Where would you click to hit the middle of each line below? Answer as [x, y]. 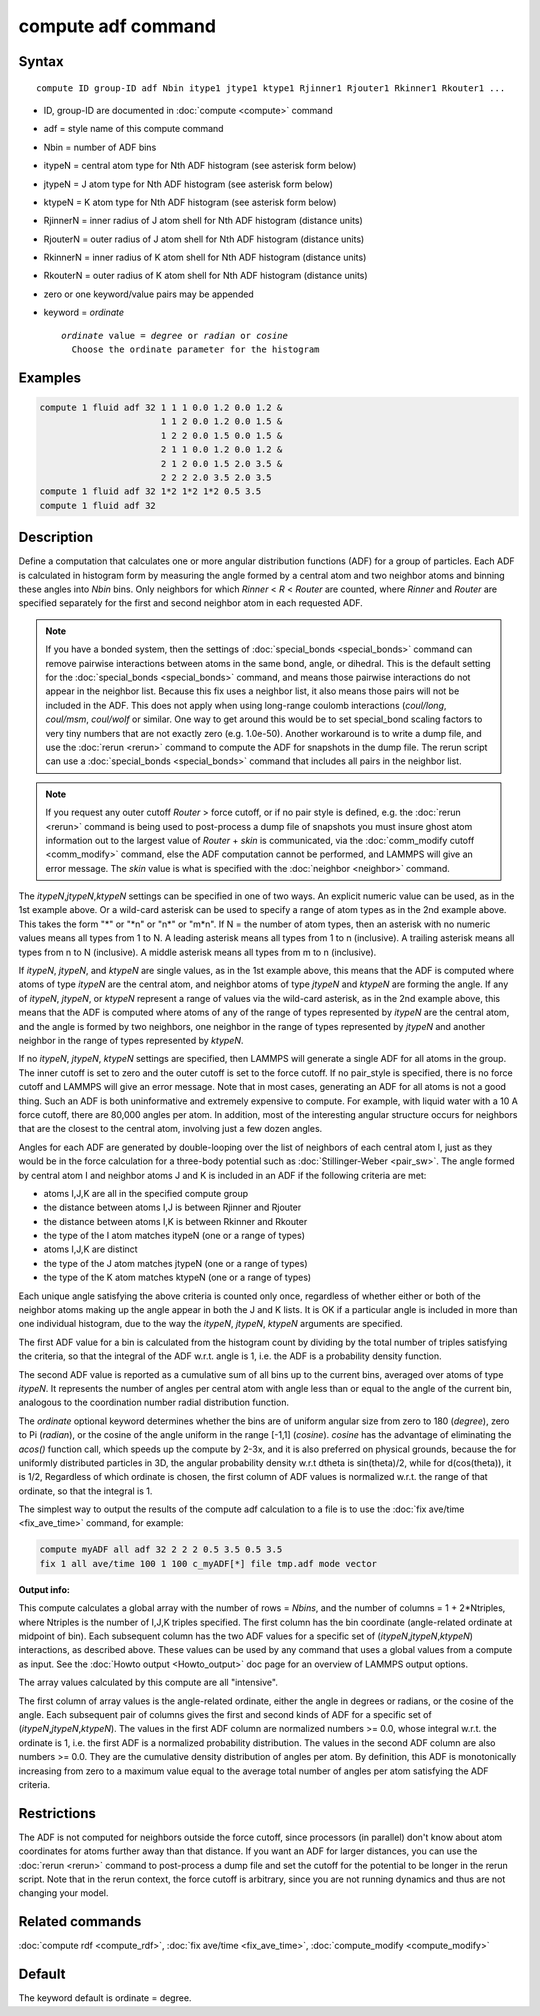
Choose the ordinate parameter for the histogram [195, 349]
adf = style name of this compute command [133, 129]
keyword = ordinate [84, 312]
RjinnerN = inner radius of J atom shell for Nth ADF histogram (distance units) [203, 221]
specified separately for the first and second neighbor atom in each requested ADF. [191, 603]
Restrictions [57, 1813]
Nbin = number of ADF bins [100, 147]
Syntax [41, 61]
